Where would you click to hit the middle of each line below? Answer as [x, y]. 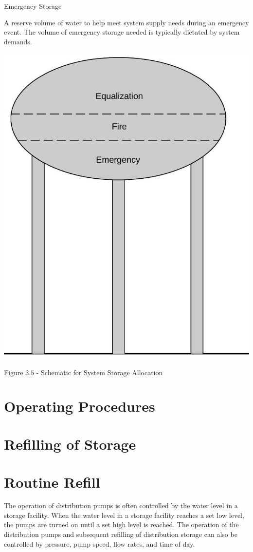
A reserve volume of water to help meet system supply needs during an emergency [126, 22]
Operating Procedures [80, 406]
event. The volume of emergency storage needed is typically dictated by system [122, 32]
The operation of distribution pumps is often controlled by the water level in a [121, 505]
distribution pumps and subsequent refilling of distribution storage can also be [121, 534]
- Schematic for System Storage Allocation [99, 372]
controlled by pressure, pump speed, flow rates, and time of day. [99, 543]
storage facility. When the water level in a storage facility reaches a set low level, [124, 515]
